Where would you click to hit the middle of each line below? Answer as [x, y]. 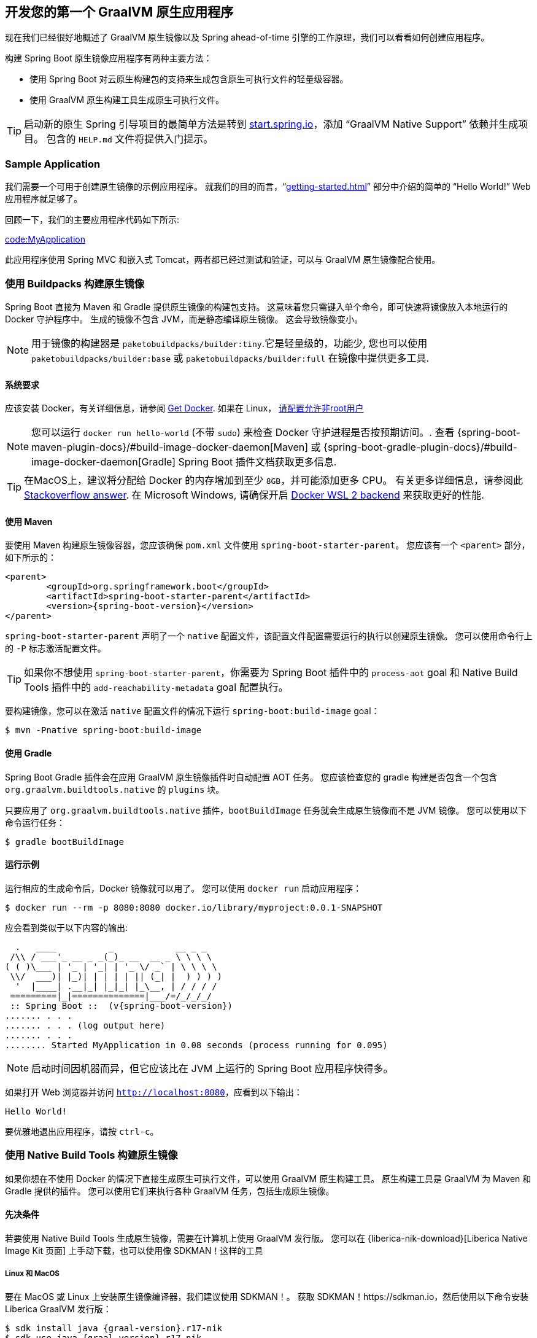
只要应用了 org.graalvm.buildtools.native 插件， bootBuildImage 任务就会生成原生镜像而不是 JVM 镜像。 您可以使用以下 [266, 810]
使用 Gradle [29, 753]
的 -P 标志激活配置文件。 [56, 648]
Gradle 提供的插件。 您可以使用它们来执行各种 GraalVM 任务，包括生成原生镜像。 [170, 1191]
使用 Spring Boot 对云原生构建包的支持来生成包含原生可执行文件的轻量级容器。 [189, 79]
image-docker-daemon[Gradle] [104, 462]
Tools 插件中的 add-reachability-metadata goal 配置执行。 [156, 687]
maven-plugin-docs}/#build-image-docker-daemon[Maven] [170, 447]
